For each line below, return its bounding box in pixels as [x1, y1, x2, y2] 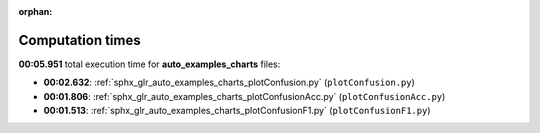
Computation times [18, 31, 141, 49]
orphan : [18, 6, 53, 17]
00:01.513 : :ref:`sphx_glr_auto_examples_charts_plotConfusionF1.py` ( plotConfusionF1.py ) [43, 105, 431, 117]
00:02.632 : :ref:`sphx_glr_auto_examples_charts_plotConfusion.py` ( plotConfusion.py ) [43, 76, 415, 89]
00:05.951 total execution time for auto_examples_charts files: [18, 58, 281, 70]
